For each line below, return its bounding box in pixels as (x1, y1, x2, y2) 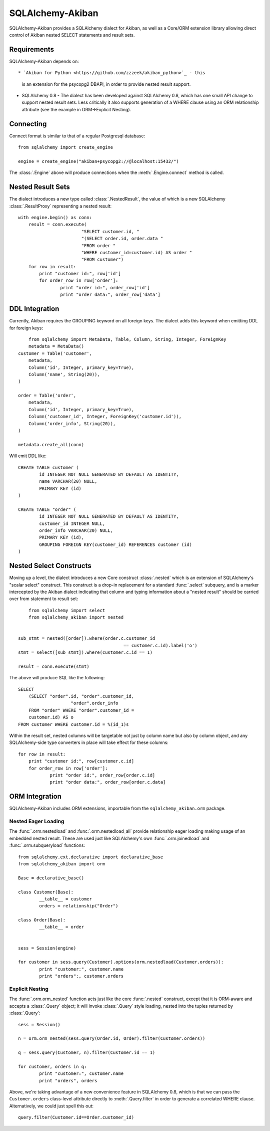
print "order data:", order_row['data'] (60, 292, 161, 298)
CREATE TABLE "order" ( (18, 506, 76, 512)
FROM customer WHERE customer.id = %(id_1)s (18, 721, 129, 727)
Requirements (9, 45, 54, 54)
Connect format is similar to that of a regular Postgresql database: (9, 133, 145, 139)
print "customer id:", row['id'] (39, 271, 121, 277)
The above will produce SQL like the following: (9, 675, 105, 681)
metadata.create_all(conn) (18, 442, 84, 447)
